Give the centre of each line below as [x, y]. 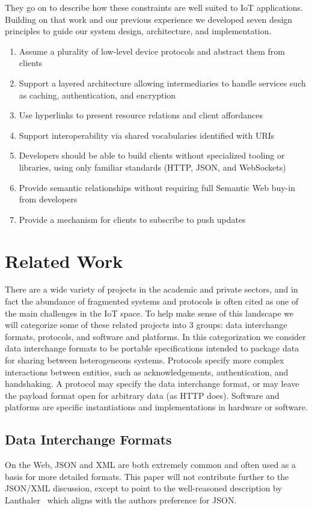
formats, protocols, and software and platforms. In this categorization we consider [155, 336]
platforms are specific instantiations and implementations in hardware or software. [156, 407]
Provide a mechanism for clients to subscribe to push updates [132, 219]
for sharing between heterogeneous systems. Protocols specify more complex [145, 360]
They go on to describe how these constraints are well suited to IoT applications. [154, 7]
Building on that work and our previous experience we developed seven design [149, 19]
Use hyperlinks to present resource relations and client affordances [141, 115]
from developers [48, 199]
